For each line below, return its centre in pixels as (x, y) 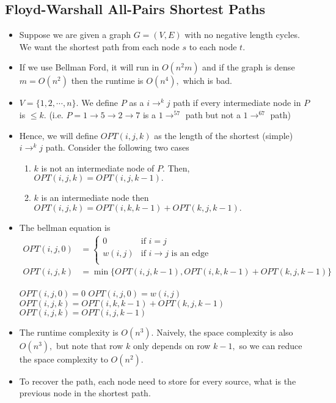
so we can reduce (271, 345)
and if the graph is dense (249, 67)
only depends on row (172, 345)
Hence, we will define (59, 135)
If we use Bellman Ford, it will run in (89, 67)
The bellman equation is (65, 227)
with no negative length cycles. (242, 35)
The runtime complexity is (69, 332)
